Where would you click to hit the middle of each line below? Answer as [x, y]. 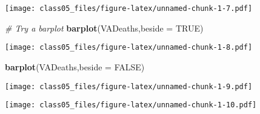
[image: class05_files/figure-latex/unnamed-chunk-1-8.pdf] [129, 48]
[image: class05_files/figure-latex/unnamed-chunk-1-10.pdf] [131, 105]
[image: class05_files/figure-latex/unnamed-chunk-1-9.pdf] [129, 86]
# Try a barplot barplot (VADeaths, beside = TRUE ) [104, 28]
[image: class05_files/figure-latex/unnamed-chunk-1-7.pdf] [129, 8]
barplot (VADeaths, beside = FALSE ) [75, 66]
